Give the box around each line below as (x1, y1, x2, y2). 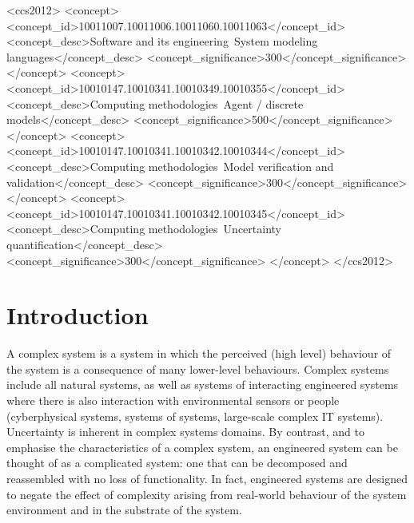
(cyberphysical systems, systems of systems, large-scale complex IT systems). (6, 407, 384, 424)
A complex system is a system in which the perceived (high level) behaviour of (6, 345, 392, 362)
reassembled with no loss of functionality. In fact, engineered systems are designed (6, 470, 408, 486)
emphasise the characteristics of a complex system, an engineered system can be (6, 438, 398, 455)
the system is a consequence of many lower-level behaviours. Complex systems (6, 360, 389, 377)
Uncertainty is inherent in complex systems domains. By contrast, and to (6, 423, 364, 440)
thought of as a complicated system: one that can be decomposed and (6, 454, 348, 471)
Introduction (6, 299, 149, 331)
